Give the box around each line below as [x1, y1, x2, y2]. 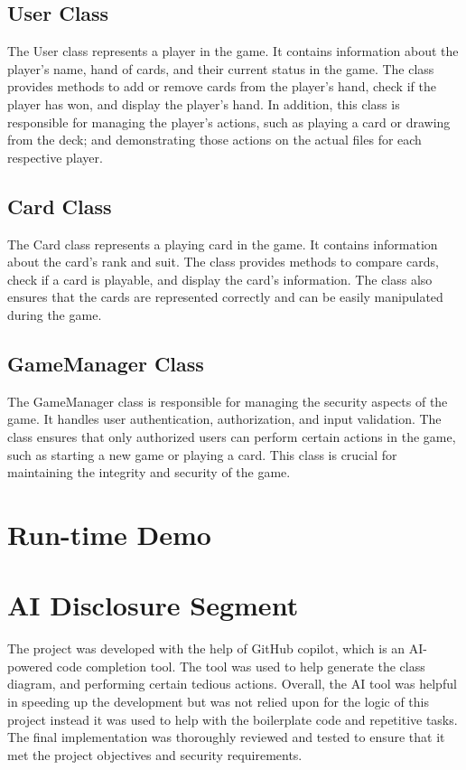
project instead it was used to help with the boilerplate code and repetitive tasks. [7, 709, 458, 728]
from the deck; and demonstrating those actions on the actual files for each [7, 130, 422, 149]
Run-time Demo [7, 515, 211, 552]
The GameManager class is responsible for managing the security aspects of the [7, 391, 448, 410]
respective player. [7, 147, 103, 166]
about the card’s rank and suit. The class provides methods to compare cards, [7, 252, 439, 271]
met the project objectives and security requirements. [7, 745, 303, 764]
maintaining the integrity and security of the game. [7, 463, 291, 482]
